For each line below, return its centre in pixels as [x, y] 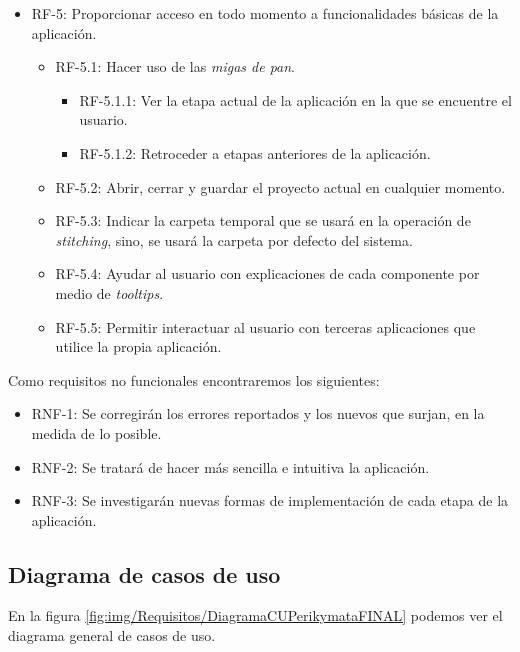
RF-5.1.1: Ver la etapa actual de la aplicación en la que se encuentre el [295, 99]
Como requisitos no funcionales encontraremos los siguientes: [194, 379]
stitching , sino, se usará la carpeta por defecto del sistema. [234, 239]
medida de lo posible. [96, 432]
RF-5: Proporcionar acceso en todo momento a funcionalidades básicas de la [265, 13]
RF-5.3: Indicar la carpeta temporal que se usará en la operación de [263, 220]
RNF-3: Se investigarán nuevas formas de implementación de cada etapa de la [270, 500]
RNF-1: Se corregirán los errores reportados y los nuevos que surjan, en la [258, 413]
